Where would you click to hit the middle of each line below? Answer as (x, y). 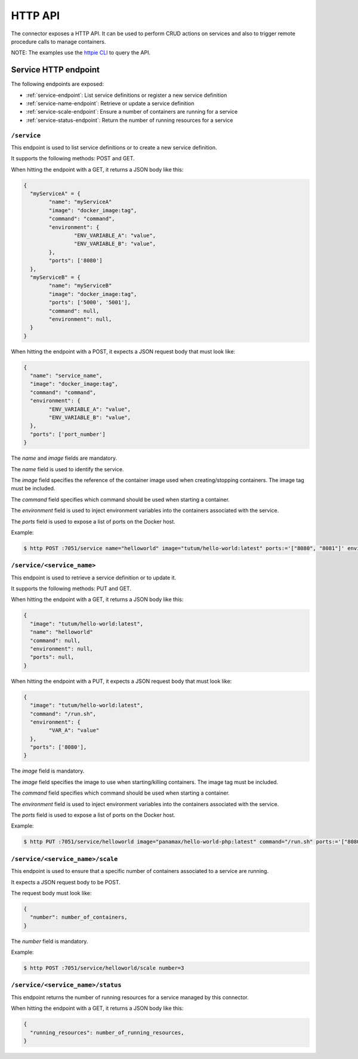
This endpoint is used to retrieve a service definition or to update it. (94, 578)
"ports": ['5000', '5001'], (90, 303)
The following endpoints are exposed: (58, 84)
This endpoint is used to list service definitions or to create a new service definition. (114, 147)
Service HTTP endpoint (55, 70)
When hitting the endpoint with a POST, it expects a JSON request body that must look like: (123, 351)
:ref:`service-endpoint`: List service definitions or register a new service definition (126, 95)
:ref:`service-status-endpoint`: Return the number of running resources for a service (129, 120)
